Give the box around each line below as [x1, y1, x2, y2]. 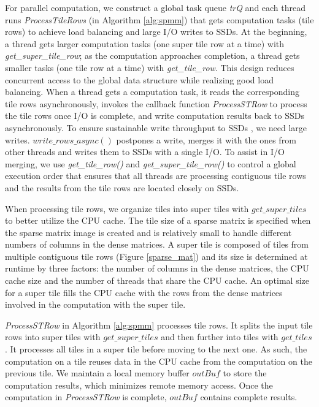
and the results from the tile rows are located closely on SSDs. [5, 181, 239, 194]
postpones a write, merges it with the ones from [116, 133, 296, 146]
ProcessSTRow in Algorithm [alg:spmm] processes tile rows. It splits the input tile [5, 318, 313, 331]
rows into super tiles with [5, 330, 101, 343]
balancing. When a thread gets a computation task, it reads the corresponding [5, 85, 299, 98]
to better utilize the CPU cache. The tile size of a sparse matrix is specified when [5, 214, 311, 227]
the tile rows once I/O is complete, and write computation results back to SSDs [5, 109, 304, 122]
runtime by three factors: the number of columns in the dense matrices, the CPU [5, 262, 309, 275]
